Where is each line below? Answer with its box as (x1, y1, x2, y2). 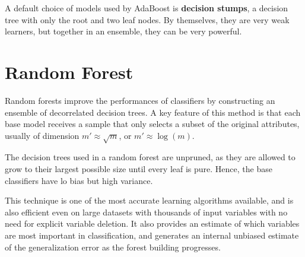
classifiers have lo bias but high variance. (5, 174, 153, 186)
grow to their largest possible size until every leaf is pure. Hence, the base (5, 163, 272, 175)
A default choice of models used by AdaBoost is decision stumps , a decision (5, 2, 288, 14)
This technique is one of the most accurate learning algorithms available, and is (5, 194, 294, 207)
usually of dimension (5, 129, 80, 141)
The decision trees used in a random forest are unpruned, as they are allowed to (5, 151, 296, 163)
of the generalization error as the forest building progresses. (5, 240, 221, 253)
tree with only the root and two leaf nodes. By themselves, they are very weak (5, 13, 290, 26)
